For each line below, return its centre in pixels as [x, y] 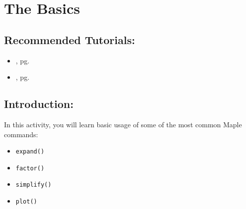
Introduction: [39, 104]
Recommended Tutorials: [70, 39]
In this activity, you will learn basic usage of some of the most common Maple [123, 124]
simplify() [34, 185]
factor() [30, 168]
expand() [30, 152]
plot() [26, 202]
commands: [21, 134]
